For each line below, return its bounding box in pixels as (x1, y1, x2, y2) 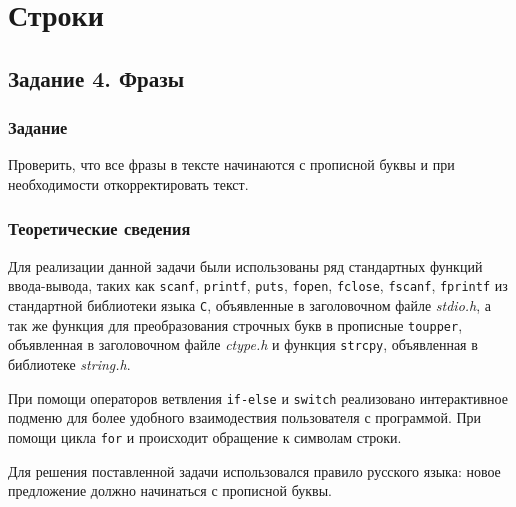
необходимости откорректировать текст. (8, 173, 249, 194)
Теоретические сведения (8, 216, 191, 241)
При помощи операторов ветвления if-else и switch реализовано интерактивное (8, 387, 508, 408)
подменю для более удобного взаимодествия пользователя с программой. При (8, 407, 482, 428)
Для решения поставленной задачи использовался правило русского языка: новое (8, 460, 501, 481)
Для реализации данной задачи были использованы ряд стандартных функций (8, 255, 483, 276)
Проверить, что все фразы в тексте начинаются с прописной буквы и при (8, 154, 455, 175)
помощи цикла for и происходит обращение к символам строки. (8, 426, 402, 447)
